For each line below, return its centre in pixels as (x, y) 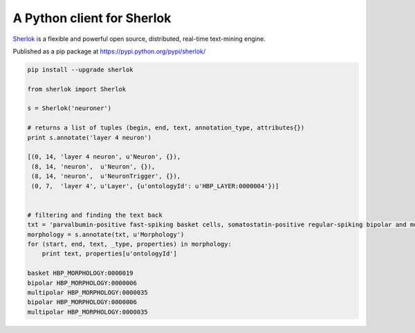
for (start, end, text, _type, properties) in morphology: (129, 244)
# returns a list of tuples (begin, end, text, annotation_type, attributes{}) (166, 128)
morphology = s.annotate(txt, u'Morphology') (106, 234)
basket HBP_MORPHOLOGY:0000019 (81, 273)
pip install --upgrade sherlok (81, 70)
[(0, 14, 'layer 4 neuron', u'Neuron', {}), (104, 157)
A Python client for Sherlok (92, 18)
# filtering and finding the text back (95, 215)
